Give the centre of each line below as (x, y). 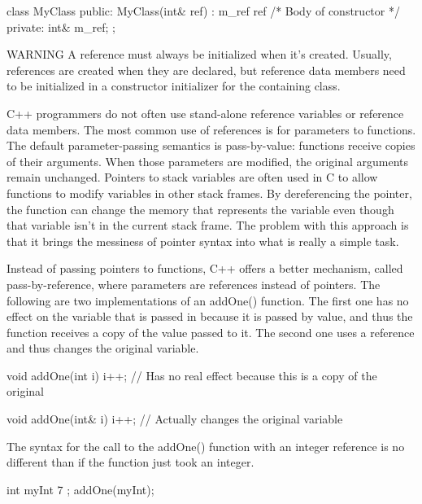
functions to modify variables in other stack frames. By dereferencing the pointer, (209, 193)
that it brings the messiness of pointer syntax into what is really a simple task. (203, 241)
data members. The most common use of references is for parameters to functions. (211, 129)
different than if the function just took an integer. (131, 462)
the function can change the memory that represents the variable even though (200, 209)
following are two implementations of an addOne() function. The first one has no (208, 300)
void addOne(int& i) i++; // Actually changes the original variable (175, 419)
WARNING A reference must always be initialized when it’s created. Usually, (199, 54)
